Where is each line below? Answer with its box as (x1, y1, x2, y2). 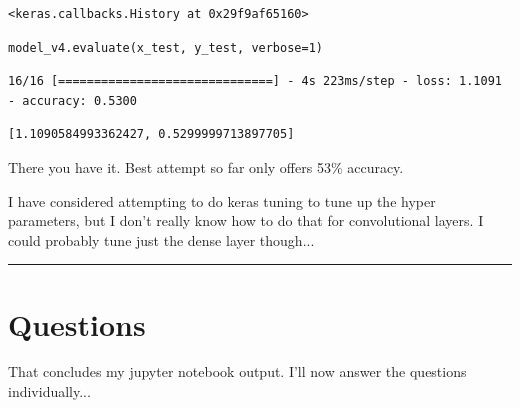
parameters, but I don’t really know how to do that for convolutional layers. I (8, 210, 484, 231)
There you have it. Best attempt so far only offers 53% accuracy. (8, 156, 404, 177)
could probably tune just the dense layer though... (8, 229, 315, 250)
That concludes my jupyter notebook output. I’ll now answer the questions (8, 361, 467, 382)
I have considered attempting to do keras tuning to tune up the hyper (8, 190, 436, 211)
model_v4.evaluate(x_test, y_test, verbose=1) (8, 40, 323, 55)
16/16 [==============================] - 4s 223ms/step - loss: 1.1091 (8, 74, 502, 89)
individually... (8, 381, 91, 402)
